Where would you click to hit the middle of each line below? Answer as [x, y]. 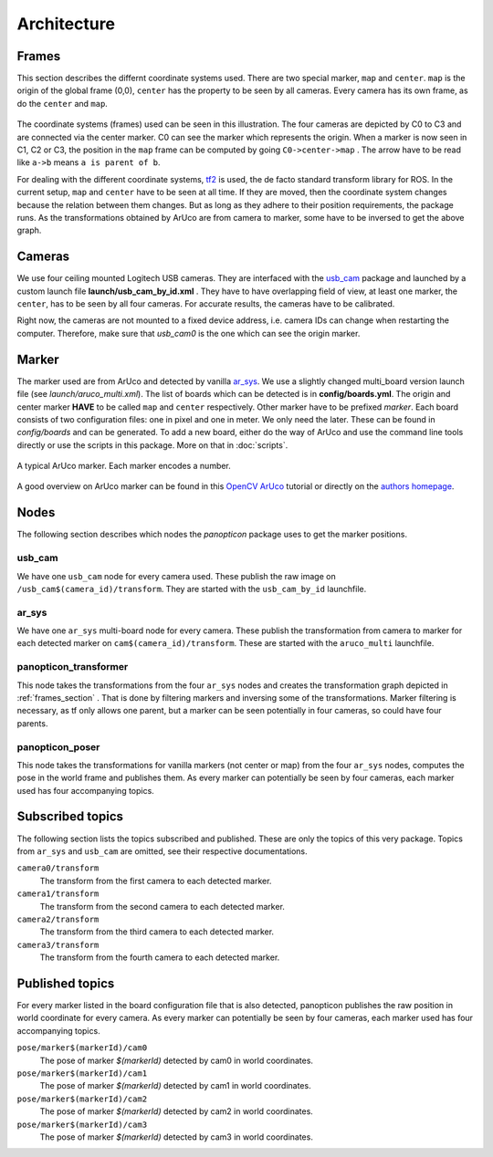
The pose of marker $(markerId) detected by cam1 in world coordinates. [175, 1086]
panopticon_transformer [73, 667]
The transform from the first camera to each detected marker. [156, 881]
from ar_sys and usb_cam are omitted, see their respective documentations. [162, 851]
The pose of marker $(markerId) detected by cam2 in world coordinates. [177, 1111]
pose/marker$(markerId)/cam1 [82, 1073]
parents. [32, 723]
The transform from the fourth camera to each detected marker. [160, 957]
